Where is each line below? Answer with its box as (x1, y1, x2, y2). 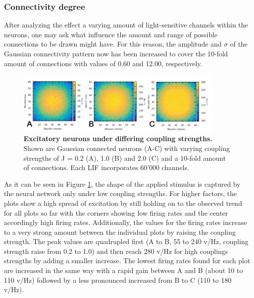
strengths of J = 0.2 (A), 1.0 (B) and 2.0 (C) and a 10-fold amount (24, 152, 226, 163)
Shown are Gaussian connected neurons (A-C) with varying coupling (24, 143, 230, 153)
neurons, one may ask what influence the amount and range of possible (4, 29, 218, 39)
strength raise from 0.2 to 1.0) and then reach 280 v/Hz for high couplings (4, 246, 228, 256)
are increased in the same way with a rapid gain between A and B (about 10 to (4, 265, 243, 275)
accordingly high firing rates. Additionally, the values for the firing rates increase (4, 217, 247, 227)
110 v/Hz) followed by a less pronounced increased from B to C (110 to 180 (4, 274, 231, 285)
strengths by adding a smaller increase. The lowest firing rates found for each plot (4, 255, 251, 266)
